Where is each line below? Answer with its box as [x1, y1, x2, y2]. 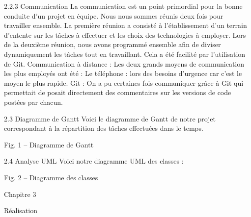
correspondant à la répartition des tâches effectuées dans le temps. [4, 123, 203, 133]
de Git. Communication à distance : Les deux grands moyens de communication [4, 58, 245, 69]
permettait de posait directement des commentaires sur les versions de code [4, 87, 231, 97]
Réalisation [4, 205, 37, 216]
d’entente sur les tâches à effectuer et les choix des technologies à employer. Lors [4, 29, 246, 40]
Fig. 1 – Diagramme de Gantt [4, 139, 94, 149]
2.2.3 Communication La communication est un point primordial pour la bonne [4, 1, 243, 11]
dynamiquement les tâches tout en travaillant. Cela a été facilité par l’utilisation [4, 48, 246, 59]
